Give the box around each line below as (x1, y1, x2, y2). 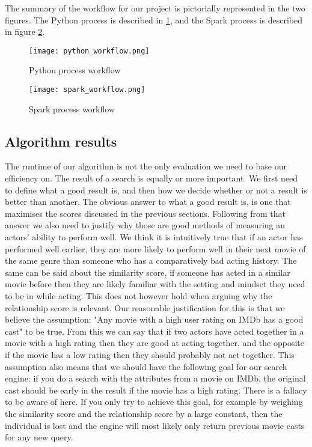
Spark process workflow (29, 102, 115, 115)
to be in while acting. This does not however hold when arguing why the (5, 290, 272, 302)
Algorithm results (5, 132, 117, 150)
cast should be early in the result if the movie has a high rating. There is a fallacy (5, 383, 307, 396)
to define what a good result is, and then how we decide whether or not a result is (5, 183, 307, 196)
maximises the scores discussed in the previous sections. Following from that (5, 207, 286, 219)
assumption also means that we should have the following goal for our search (5, 360, 287, 372)
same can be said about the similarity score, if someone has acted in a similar (5, 266, 290, 278)
